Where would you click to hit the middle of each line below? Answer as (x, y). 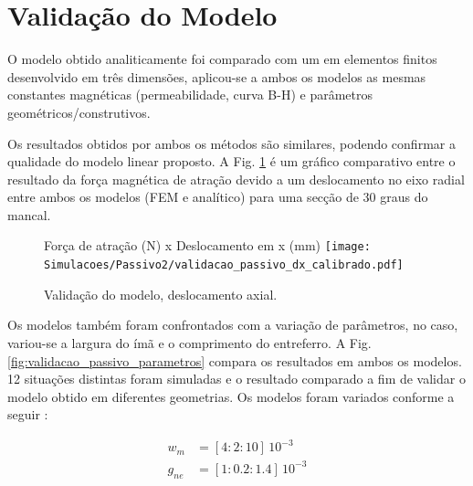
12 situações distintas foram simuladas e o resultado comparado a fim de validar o (236, 379)
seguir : (28, 414)
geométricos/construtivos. (79, 112)
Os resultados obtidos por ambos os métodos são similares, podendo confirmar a (231, 143)
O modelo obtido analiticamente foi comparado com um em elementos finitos (222, 59)
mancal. (29, 214)
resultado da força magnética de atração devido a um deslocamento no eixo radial (236, 179)
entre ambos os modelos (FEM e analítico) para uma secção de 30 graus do (218, 197)
